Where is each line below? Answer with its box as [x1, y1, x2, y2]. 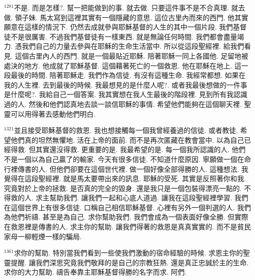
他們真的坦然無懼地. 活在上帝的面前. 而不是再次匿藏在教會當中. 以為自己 [10, 134, 244, 145]
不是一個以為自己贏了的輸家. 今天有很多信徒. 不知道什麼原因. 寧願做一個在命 [4, 154, 251, 164]
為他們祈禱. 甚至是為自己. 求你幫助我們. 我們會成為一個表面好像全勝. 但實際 [4, 212, 249, 222]
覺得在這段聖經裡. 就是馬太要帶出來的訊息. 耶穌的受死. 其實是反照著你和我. [4, 173, 246, 184]
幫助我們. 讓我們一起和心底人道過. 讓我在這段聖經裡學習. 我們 [49, 192, 249, 203]
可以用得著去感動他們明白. [10, 108, 96, 119]
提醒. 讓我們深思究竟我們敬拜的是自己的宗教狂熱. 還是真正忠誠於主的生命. [10, 257, 249, 267]
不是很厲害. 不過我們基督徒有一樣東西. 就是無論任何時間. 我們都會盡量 [10, 31, 237, 41]
